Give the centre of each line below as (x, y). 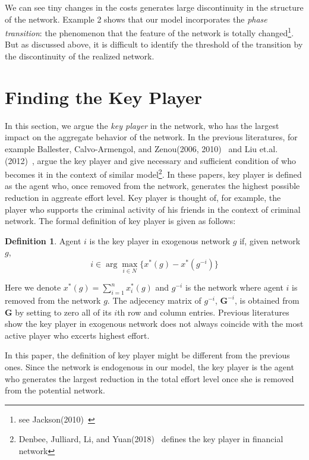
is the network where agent (234, 287)
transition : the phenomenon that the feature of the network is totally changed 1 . (149, 32)
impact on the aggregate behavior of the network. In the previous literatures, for (151, 137)
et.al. (269, 148)
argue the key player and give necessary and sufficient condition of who (166, 160)
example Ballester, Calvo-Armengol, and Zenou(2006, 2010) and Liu (131, 148)
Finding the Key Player (104, 97)
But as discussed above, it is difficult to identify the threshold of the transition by (154, 44)
